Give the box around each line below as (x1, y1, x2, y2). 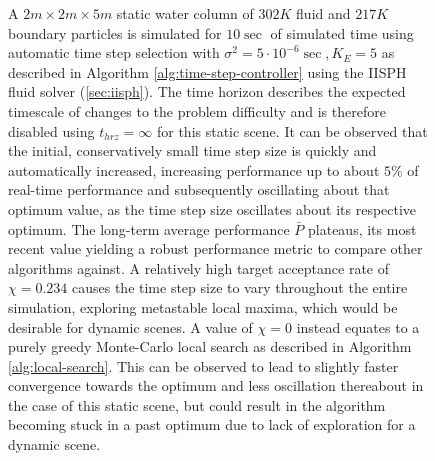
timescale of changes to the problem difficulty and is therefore (8, 100, 386, 121)
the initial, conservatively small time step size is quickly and (8, 140, 377, 161)
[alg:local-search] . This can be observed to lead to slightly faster (8, 355, 399, 376)
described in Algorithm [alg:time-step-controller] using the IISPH (8, 61, 407, 82)
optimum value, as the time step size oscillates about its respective (8, 198, 417, 219)
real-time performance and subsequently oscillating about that (8, 179, 390, 200)
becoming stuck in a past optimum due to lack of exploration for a (8, 414, 416, 435)
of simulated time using (270, 22, 414, 43)
